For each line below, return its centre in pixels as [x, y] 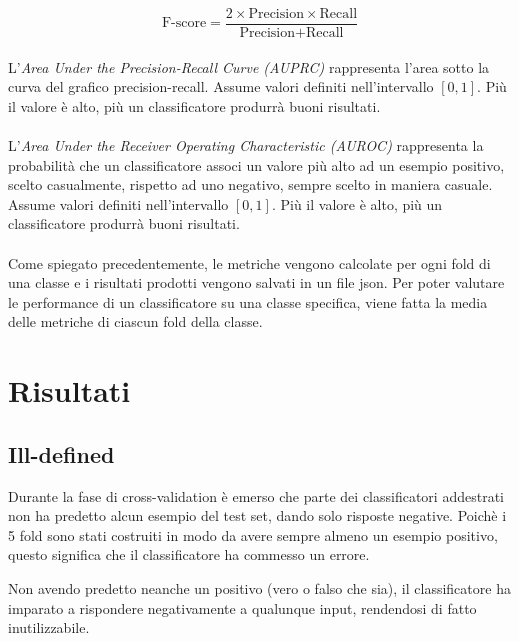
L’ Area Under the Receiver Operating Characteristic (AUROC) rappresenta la [246, 145]
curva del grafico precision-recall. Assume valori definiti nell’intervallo [221, 86]
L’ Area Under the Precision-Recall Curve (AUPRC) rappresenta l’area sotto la [249, 66]
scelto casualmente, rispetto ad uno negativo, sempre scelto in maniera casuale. [250, 184]
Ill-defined [61, 453]
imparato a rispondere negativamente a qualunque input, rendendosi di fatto [242, 607]
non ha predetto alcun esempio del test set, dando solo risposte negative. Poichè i [257, 515]
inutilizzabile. [49, 627]
